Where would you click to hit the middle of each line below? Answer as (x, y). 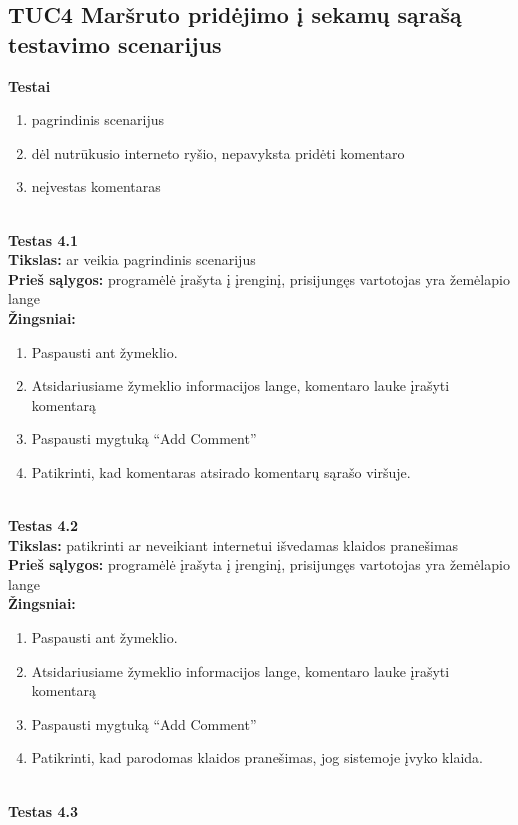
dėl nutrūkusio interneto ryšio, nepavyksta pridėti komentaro (218, 152)
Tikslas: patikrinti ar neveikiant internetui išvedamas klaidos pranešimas (233, 544)
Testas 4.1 (43, 239)
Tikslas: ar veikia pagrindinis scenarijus (132, 259)
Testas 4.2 (43, 525)
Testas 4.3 (43, 810)
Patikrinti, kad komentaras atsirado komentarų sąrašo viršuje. (221, 471)
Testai (29, 85)
